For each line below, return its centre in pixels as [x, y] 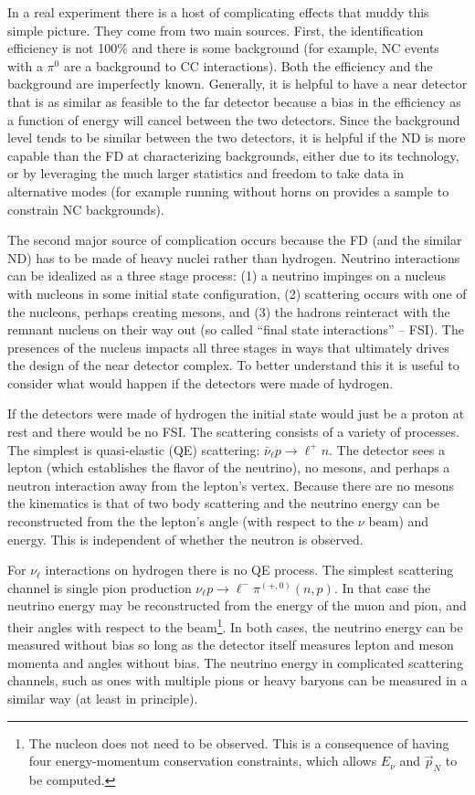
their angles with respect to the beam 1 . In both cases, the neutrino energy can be [235, 625]
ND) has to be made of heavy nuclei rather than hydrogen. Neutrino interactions [234, 257]
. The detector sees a [387, 449]
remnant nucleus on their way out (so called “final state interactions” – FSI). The [236, 329]
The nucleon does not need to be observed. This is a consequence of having [239, 742]
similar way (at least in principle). [103, 699]
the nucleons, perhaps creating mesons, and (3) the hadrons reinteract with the [229, 311]
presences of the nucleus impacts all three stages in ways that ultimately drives [228, 347]
